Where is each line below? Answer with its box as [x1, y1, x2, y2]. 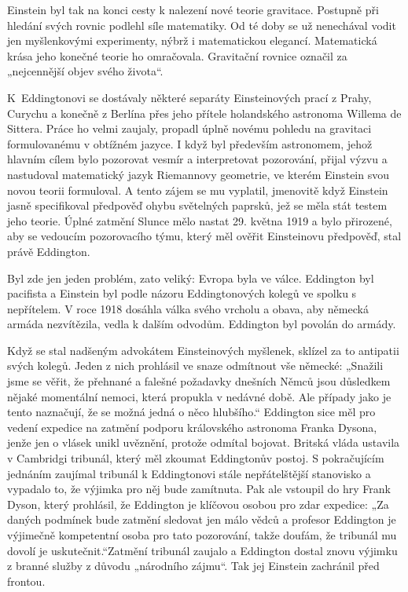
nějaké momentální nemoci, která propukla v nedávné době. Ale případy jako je [7, 388, 391, 404]
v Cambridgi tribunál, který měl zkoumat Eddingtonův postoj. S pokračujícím [7, 450, 384, 466]
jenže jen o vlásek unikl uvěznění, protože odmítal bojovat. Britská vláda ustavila [7, 434, 400, 451]
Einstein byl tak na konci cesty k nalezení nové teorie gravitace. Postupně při [7, 2, 379, 17]
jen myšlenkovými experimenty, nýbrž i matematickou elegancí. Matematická [7, 32, 377, 49]
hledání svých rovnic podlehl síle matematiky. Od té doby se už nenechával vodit [7, 16, 396, 33]
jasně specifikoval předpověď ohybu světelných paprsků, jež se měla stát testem [7, 197, 388, 214]
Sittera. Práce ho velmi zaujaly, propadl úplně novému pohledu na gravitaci [7, 120, 372, 137]
